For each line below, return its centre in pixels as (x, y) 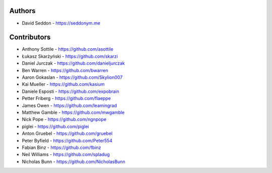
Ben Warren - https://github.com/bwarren (65, 70)
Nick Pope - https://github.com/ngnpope (64, 119)
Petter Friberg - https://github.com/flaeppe (66, 98)
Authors (22, 11)
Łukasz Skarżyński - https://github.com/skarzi (70, 56)
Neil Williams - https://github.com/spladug (66, 154)
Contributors (30, 37)
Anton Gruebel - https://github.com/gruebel (67, 133)
